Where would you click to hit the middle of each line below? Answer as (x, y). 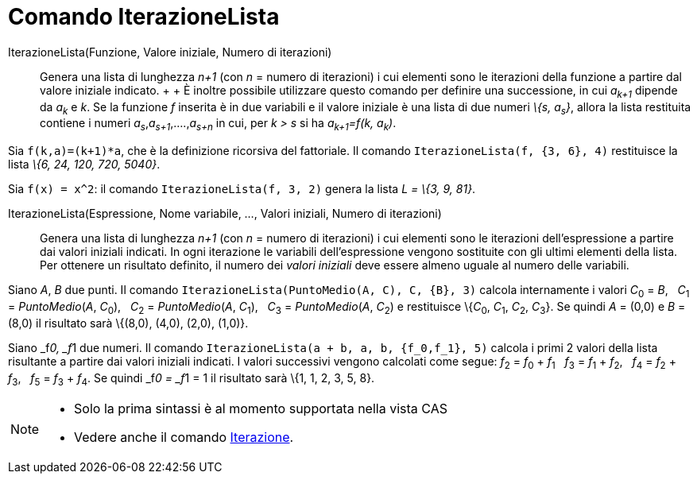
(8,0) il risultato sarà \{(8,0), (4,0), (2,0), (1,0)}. (128, 323)
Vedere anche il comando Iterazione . (184, 437)
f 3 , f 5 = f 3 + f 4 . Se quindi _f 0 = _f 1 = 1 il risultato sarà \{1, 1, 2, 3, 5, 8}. (192, 379)
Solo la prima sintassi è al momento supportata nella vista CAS (261, 409)
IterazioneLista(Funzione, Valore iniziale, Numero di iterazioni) (170, 52)
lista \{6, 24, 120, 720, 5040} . (84, 165)
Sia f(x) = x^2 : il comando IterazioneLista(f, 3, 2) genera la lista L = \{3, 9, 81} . (242, 189)
